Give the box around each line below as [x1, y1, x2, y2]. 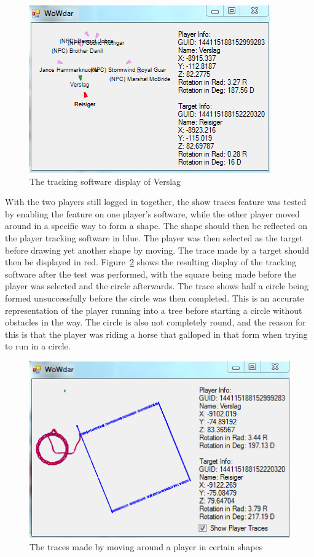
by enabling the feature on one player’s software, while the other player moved [5, 207, 300, 220]
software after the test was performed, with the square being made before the [5, 267, 296, 280]
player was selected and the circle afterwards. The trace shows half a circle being [5, 279, 309, 292]
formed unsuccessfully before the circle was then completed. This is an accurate [5, 291, 304, 304]
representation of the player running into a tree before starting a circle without [5, 303, 302, 316]
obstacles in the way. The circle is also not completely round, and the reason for [5, 316, 306, 329]
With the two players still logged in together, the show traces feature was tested [5, 195, 307, 208]
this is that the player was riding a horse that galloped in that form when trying [5, 327, 308, 340]
